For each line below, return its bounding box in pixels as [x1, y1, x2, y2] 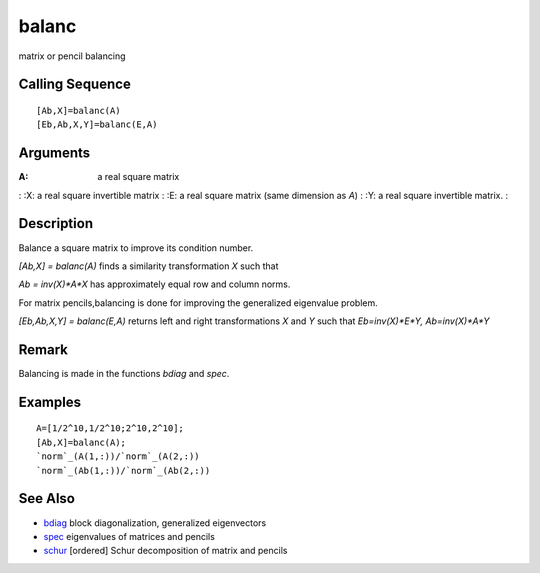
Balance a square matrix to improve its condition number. [18, 241, 254, 254]
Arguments [18, 145, 91, 162]
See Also [18, 490, 75, 507]
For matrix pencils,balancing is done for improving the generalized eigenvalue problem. [18, 296, 379, 309]
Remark [18, 341, 69, 358]
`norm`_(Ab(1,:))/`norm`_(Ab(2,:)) [36, 465, 211, 476]
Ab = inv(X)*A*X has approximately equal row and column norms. [18, 278, 291, 290]
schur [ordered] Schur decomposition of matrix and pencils [43, 545, 288, 557]
